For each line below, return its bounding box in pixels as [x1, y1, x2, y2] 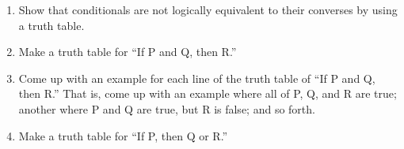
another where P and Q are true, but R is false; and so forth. [18, 100, 315, 117]
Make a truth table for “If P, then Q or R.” [18, 127, 228, 143]
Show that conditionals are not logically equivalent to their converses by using [18, 2, 398, 17]
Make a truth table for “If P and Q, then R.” [18, 43, 237, 60]
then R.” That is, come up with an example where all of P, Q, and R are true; [18, 85, 397, 102]
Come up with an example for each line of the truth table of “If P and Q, [18, 69, 375, 86]
